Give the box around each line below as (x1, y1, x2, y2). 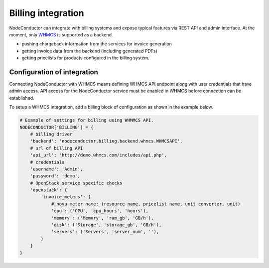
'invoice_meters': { (40, 194, 91, 200)
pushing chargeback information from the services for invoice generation (21, 41, 172, 47)
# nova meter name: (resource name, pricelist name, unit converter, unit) (51, 201, 241, 207)
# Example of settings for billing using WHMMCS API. (19, 118, 154, 123)
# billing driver (30, 131, 73, 137)
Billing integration (9, 7, 84, 18)
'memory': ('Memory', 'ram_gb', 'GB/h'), (51, 215, 154, 221)
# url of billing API (30, 145, 83, 151)
